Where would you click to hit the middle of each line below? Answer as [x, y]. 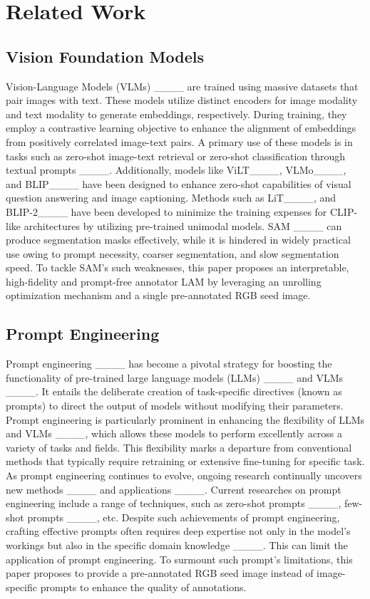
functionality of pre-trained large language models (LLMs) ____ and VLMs [175, 377]
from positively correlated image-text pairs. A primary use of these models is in [179, 141]
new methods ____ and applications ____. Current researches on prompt [174, 489]
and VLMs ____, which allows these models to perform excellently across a [174, 433]
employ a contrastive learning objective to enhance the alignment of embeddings [181, 128]
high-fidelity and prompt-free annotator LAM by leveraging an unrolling [164, 281]
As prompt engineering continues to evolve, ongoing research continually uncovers [184, 475]
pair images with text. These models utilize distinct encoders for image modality [182, 100]
